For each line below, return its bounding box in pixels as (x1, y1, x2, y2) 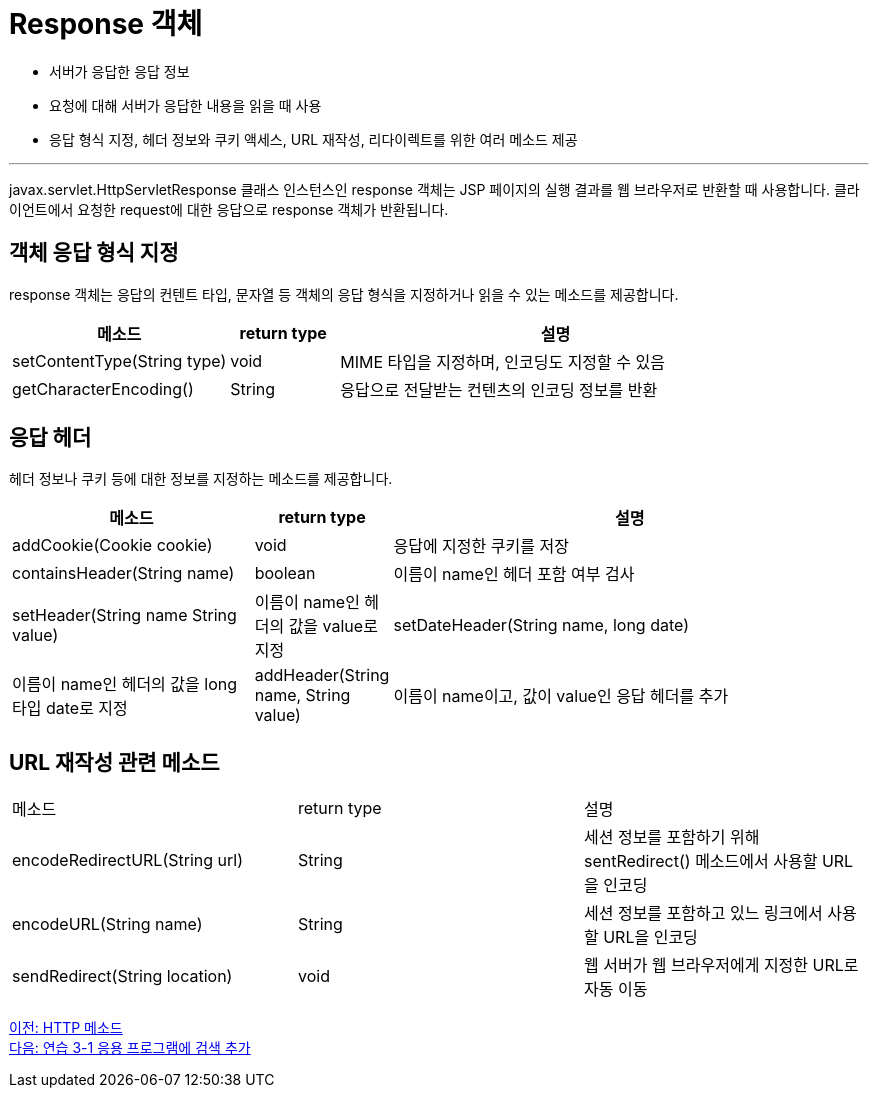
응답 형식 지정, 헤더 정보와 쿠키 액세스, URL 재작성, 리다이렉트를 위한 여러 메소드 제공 (49, 130, 578, 148)
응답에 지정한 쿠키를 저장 (393, 536, 569, 557)
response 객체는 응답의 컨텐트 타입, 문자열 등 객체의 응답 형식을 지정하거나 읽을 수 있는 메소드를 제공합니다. (9, 285, 679, 303)
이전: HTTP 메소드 (9, 1019, 123, 1037)
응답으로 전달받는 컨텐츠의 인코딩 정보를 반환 (340, 379, 658, 400)
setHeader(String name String (12, 605, 237, 626)
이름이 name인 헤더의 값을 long (12, 674, 237, 695)
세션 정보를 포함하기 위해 (583, 827, 760, 848)
